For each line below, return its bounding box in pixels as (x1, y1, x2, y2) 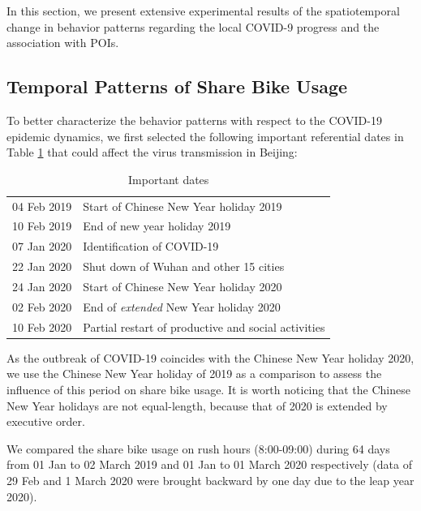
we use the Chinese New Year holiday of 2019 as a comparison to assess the (6, 365, 382, 382)
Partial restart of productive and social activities (83, 318, 325, 335)
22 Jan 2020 (12, 258, 72, 275)
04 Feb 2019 (12, 197, 72, 214)
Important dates (128, 170, 209, 187)
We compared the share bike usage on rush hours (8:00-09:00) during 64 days (6, 440, 390, 457)
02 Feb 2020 (12, 298, 72, 315)
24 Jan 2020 (12, 277, 72, 294)
